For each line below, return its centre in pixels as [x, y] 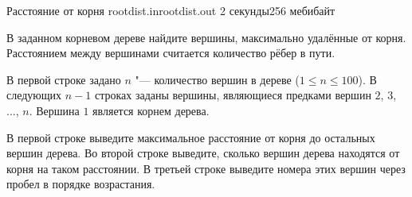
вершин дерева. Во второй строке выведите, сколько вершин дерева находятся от [203, 153]
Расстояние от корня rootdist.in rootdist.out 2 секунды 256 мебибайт [171, 10]
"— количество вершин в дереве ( [217, 79]
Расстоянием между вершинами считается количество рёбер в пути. [171, 53]
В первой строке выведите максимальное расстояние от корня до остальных [191, 137]
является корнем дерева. [151, 110]
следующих [34, 95]
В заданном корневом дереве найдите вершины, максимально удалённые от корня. [206, 37]
